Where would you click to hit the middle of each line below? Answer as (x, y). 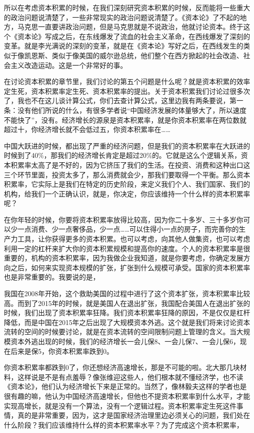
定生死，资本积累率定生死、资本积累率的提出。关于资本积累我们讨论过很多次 (127, 91)
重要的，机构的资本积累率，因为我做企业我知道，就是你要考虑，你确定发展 (124, 258)
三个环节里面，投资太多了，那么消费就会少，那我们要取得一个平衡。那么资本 (127, 174)
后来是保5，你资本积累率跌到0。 (62, 351)
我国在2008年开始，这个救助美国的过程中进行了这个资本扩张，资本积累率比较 (127, 293)
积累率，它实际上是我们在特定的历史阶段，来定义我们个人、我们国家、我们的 (127, 184)
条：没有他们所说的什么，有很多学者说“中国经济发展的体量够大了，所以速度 (125, 110)
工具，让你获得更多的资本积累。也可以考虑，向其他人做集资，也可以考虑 (134, 239)
